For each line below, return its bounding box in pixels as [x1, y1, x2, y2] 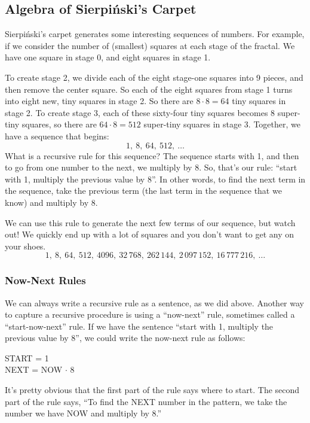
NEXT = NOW [5, 363, 63, 376]
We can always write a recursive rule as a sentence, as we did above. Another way [5, 296, 304, 309]
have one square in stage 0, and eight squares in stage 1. [5, 51, 211, 63]
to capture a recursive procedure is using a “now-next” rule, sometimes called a [5, 308, 295, 321]
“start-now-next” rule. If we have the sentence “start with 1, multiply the [5, 319, 274, 332]
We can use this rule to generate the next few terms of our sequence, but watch [5, 216, 296, 229]
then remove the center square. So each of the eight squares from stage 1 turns [5, 83, 293, 95]
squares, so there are [22, 118, 97, 130]
